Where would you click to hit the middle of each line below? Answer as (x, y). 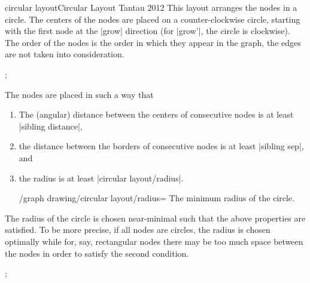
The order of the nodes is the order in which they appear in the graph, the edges (153, 42)
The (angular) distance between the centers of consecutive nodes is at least (156, 114)
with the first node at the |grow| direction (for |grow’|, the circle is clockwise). (148, 31)
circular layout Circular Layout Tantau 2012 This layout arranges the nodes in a (151, 7)
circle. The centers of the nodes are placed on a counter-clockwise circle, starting (153, 19)
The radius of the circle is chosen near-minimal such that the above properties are (155, 218)
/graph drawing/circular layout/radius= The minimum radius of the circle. (156, 198)
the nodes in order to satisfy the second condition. (97, 253)
